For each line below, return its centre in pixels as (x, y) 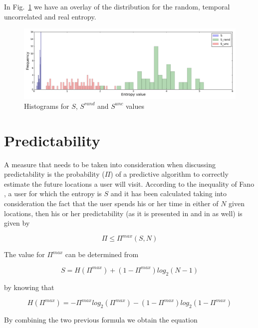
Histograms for (47, 106)
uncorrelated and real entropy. (50, 16)
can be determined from (102, 254)
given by (17, 223)
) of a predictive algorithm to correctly (169, 174)
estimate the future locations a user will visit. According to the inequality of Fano (129, 183)
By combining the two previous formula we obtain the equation (101, 320)
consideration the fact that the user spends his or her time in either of (111, 203)
